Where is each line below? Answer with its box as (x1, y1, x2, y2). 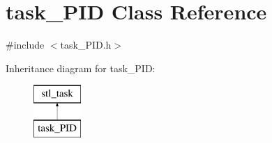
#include (6, 37, 45, 52)
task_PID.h (60, 37, 112, 52)
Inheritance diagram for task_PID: (6, 60, 156, 75)
